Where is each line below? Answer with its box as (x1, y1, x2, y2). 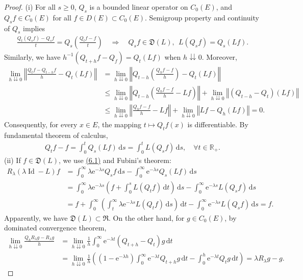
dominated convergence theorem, (4, 222, 107, 233)
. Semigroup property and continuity (145, 12, 259, 22)
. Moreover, (201, 51, 237, 62)
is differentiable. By (187, 119, 248, 130)
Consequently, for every (4, 119, 78, 130)
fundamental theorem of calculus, (4, 129, 108, 140)
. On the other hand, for (109, 212, 185, 223)
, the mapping (97, 119, 141, 130)
